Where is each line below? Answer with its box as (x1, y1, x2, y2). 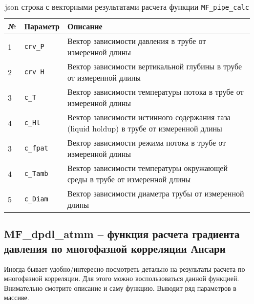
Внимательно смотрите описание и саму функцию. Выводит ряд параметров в (4, 282, 236, 293)
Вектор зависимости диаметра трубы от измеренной (67, 188, 244, 199)
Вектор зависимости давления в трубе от (67, 35, 206, 46)
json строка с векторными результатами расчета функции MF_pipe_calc (5, 1, 249, 12)
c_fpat (24, 144, 48, 152)
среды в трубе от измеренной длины (67, 174, 191, 185)
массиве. (4, 292, 29, 303)
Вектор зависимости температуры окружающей (67, 162, 228, 174)
